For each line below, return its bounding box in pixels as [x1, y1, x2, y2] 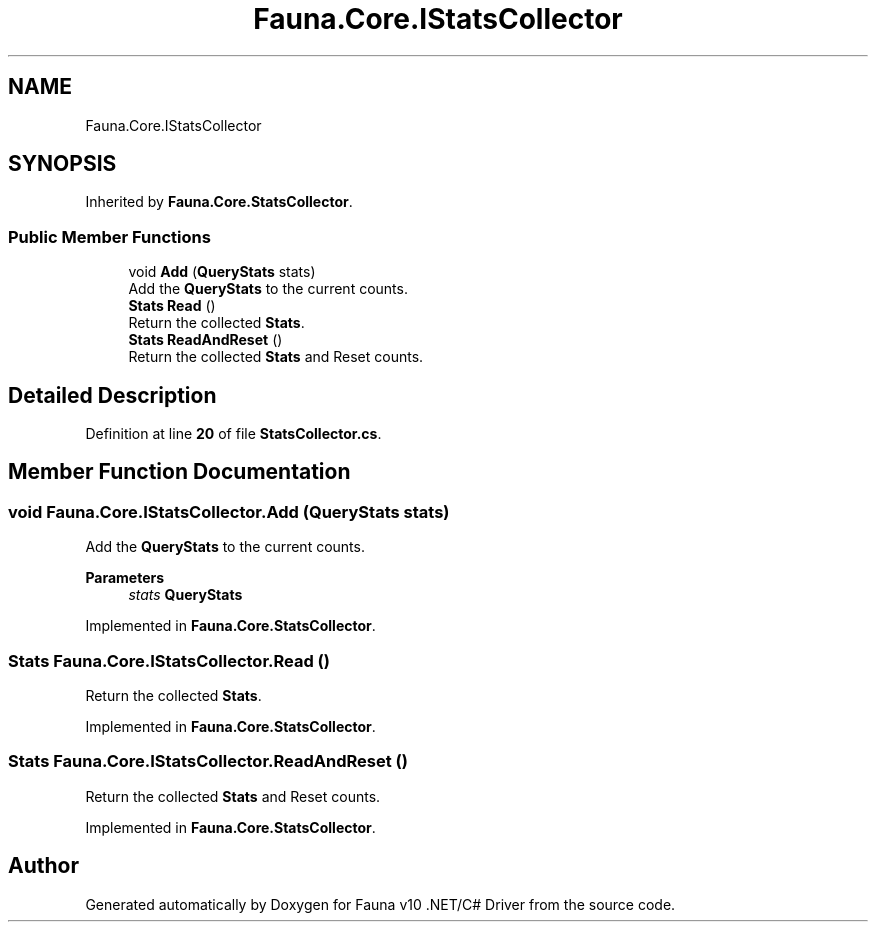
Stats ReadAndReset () [128, 331, 283, 349]
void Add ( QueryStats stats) [128, 263, 316, 281]
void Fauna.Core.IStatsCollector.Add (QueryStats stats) [8, 501, 450, 522]
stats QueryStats [128, 586, 243, 604]
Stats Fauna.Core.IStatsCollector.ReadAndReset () [8, 751, 408, 772]
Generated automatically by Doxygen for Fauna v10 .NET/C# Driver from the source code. [85, 895, 676, 913]
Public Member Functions [8, 226, 211, 247]
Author [8, 853, 79, 879]
